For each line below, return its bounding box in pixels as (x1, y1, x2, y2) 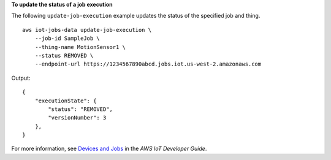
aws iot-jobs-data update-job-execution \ (22, 26, 152, 33)
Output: (11, 74, 31, 82)
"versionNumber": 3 (48, 114, 107, 121)
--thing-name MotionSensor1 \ (34, 44, 126, 50)
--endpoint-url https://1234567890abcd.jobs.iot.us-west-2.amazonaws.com (34, 61, 262, 67)
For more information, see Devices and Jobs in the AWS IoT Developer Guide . (11, 145, 207, 153)
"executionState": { (34, 97, 97, 104)
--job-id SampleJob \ (34, 35, 101, 42)
